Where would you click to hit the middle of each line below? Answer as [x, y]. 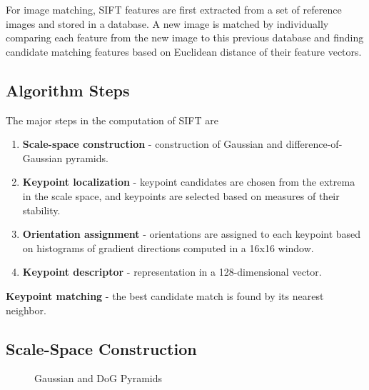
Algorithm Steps [68, 90]
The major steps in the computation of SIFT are [112, 120]
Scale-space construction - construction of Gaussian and [153, 144]
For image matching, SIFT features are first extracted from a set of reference [174, 9]
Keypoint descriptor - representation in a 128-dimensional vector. [172, 272]
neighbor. [26, 310]
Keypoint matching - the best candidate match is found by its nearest [165, 295]
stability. [41, 210]
